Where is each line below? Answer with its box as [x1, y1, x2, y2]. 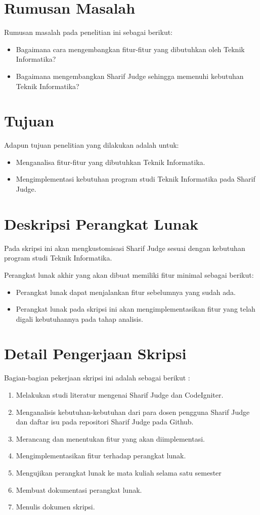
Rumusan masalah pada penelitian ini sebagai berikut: [4, 27, 173, 37]
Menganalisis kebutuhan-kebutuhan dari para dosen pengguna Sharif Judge [16, 406, 250, 417]
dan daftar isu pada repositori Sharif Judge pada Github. [16, 416, 194, 427]
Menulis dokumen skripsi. [16, 501, 95, 512]
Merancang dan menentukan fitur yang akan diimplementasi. [16, 433, 205, 444]
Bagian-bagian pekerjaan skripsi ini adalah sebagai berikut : [4, 372, 190, 383]
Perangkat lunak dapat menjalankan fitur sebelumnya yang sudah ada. [16, 286, 236, 297]
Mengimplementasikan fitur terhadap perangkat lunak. [16, 450, 186, 461]
